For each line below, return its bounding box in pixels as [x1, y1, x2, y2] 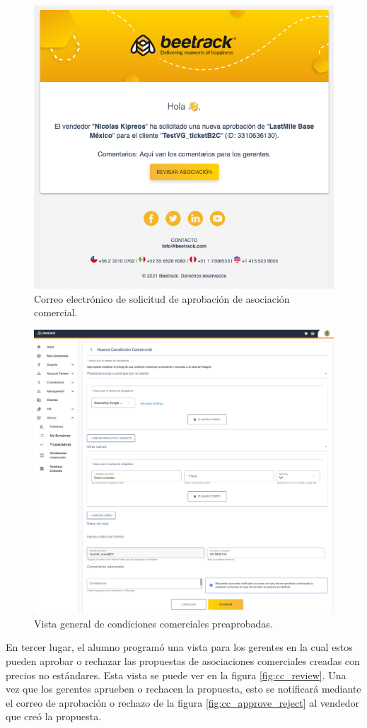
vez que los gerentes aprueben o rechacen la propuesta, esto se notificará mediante [6, 681, 361, 696]
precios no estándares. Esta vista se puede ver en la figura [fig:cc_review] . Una [6, 667, 346, 682]
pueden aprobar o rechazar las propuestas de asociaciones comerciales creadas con [6, 653, 360, 668]
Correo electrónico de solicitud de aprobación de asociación [34, 291, 290, 306]
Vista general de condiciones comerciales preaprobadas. [34, 616, 273, 630]
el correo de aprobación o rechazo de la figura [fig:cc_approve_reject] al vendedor [6, 695, 360, 710]
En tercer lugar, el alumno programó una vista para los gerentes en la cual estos [6, 640, 353, 654]
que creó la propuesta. [6, 709, 102, 724]
